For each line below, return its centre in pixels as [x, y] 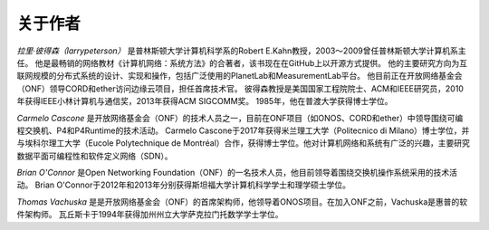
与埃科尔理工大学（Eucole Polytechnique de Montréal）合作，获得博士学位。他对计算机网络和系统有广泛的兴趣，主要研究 [244, 143]
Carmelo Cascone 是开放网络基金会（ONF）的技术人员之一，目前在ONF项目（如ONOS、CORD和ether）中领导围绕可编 [240, 118]
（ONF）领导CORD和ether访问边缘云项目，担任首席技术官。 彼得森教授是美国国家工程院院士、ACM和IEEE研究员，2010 [240, 88]
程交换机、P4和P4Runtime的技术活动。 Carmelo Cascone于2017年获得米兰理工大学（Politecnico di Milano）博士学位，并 [243, 130]
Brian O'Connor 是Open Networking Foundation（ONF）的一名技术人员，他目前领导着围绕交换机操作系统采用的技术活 [237, 173]
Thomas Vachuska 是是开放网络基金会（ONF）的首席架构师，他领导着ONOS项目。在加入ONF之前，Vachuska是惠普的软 [242, 201]
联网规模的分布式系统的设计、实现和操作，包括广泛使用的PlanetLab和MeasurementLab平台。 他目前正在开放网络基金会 [240, 76]
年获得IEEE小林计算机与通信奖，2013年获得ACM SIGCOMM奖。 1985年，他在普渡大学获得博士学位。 [205, 101]
